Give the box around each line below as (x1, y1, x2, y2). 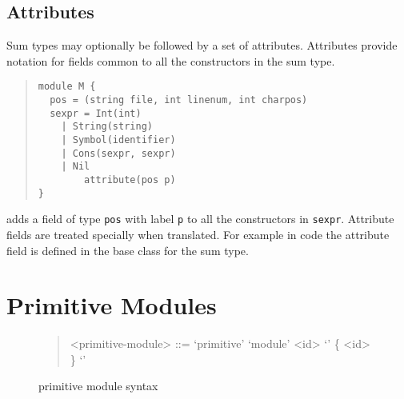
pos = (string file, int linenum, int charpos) (50, 94, 308, 106)
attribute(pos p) (84, 174, 176, 186)
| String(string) (61, 121, 153, 133)
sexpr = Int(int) (50, 107, 142, 119)
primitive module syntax (38, 377, 158, 394)
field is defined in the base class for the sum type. (6, 241, 249, 258)
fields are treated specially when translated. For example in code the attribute (6, 225, 390, 242)
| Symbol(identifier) (61, 134, 176, 146)
